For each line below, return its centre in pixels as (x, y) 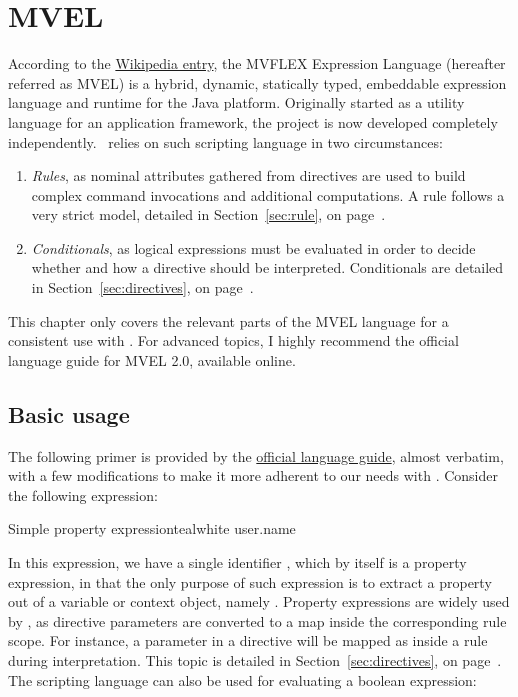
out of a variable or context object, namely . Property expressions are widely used (259, 601)
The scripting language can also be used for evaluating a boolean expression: (242, 679)
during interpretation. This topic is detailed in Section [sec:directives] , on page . (255, 659)
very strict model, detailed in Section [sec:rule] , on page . (208, 214)
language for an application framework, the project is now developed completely (253, 121)
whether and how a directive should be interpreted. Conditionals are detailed (267, 267)
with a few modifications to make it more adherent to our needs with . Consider (253, 475)
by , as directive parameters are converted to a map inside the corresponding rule (257, 620)
